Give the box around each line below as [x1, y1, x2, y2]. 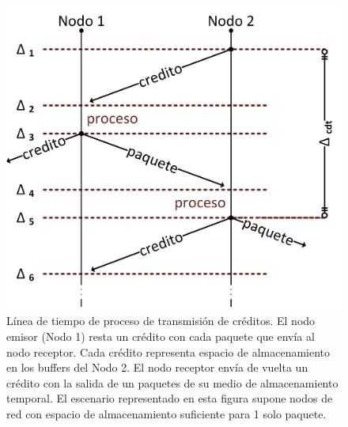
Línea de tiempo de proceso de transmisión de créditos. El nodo [6, 312, 316, 329]
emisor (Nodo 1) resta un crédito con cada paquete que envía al [6, 328, 315, 345]
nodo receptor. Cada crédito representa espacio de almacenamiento [6, 343, 331, 360]
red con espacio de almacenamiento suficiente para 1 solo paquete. [6, 405, 327, 421]
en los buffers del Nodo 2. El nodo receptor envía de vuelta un [6, 359, 308, 376]
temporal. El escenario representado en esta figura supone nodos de [6, 390, 333, 406]
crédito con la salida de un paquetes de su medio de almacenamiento [6, 374, 339, 391]
